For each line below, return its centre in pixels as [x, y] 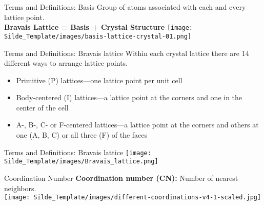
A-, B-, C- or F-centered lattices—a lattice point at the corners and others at [137, 125]
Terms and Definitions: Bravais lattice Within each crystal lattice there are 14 [127, 53]
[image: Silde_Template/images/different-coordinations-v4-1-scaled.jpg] [133, 198]
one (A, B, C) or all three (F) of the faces [82, 135]
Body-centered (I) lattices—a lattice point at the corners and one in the [129, 97]
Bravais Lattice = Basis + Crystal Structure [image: [99, 27]
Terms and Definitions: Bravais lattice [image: [78, 152]
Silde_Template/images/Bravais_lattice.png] [81, 162]
